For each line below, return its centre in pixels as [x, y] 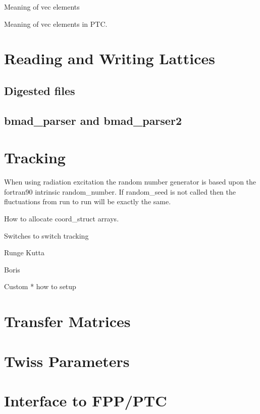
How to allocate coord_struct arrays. [62, 219]
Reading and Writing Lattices [110, 58]
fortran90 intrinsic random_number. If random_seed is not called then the [120, 191]
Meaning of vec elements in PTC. [56, 24]
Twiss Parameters [67, 361]
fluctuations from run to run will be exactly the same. [88, 201]
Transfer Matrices [67, 321]
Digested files [40, 90]
